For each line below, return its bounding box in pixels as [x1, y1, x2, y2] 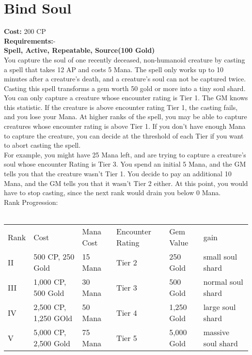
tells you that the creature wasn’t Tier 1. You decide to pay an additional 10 [4, 169, 232, 179]
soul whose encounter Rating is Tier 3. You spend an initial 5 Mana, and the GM [4, 159, 246, 169]
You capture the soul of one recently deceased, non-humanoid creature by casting [4, 54, 245, 64]
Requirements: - [4, 35, 56, 46]
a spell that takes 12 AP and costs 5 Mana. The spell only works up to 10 [4, 64, 223, 74]
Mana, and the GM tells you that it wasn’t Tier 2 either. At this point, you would [4, 178, 248, 188]
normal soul [203, 276, 243, 287]
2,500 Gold [33, 338, 70, 349]
